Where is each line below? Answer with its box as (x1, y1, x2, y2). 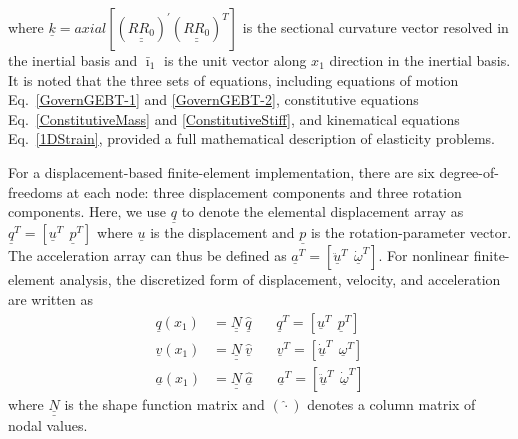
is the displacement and (150, 222, 295, 243)
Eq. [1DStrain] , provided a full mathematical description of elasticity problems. (8, 128, 495, 149)
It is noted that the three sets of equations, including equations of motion (8, 69, 459, 90)
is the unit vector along (163, 50, 307, 70)
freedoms (8, 181, 63, 202)
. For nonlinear (378, 245, 470, 266)
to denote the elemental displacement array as (181, 201, 464, 222)
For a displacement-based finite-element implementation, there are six (8, 161, 435, 182)
